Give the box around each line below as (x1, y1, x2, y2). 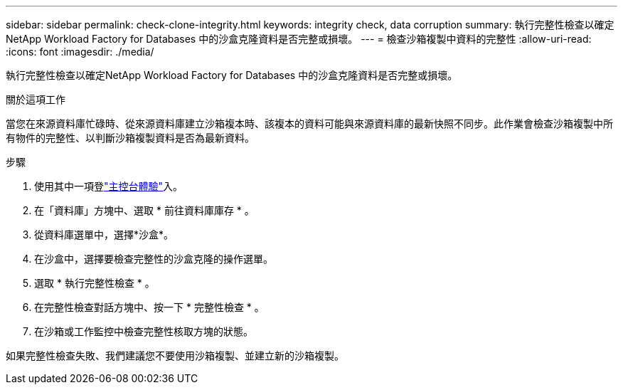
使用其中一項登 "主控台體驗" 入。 (34, 180, 183, 192)
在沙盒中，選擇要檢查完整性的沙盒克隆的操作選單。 (34, 253, 273, 265)
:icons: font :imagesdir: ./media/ (6, 46, 154, 58)
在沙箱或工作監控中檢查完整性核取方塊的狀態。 (34, 325, 253, 337)
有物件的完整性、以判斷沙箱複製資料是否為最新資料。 (6, 132, 255, 144)
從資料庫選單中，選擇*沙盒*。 (34, 228, 174, 241)
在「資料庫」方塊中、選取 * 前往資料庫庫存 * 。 (34, 204, 255, 216)
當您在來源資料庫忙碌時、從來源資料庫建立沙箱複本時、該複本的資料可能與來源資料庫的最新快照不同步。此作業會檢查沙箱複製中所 (6, 117, 613, 130)
